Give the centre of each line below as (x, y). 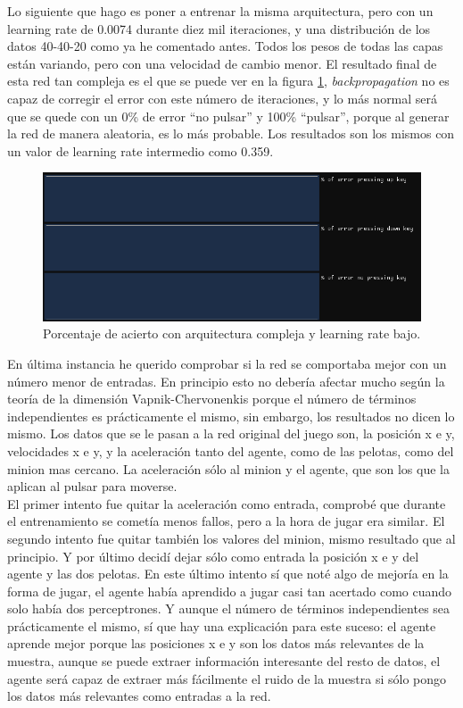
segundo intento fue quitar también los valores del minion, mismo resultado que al (231, 538)
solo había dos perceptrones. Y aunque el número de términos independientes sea (229, 608)
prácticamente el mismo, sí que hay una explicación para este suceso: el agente (222, 625)
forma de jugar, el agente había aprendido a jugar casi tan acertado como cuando (230, 591)
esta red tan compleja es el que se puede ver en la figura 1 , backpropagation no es (228, 81)
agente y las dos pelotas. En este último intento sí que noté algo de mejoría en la (228, 574)
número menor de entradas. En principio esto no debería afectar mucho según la (226, 381)
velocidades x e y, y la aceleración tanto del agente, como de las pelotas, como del (231, 450)
